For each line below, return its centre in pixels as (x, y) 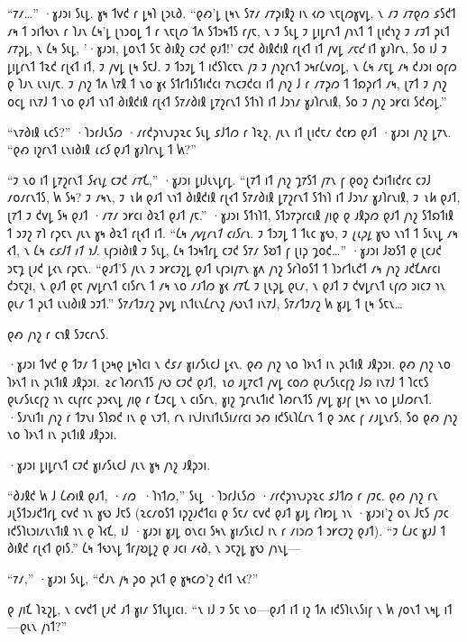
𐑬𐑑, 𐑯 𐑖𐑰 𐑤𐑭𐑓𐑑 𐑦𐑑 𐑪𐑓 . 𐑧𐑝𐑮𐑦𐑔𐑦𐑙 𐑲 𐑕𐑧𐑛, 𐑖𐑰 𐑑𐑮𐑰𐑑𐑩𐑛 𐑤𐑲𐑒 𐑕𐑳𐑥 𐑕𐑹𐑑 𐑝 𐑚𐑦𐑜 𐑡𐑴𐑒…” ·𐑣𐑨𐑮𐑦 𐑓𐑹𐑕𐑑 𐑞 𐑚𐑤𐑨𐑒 (224, 250)
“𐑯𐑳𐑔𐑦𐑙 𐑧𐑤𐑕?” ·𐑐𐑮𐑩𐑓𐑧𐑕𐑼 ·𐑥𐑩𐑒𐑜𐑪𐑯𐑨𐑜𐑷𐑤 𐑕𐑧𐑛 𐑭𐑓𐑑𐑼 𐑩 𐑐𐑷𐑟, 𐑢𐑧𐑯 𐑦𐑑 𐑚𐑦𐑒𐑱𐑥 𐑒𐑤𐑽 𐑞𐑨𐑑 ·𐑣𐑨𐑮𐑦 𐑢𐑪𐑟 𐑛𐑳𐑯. (229, 131)
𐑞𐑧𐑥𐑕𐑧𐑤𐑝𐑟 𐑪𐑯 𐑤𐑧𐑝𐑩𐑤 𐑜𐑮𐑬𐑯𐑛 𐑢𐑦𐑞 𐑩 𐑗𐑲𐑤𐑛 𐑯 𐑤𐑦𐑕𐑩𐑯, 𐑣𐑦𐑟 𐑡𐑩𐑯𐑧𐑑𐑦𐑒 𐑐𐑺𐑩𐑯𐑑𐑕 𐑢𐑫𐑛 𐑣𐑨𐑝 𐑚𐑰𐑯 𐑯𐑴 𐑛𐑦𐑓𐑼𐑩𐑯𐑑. (220, 399)
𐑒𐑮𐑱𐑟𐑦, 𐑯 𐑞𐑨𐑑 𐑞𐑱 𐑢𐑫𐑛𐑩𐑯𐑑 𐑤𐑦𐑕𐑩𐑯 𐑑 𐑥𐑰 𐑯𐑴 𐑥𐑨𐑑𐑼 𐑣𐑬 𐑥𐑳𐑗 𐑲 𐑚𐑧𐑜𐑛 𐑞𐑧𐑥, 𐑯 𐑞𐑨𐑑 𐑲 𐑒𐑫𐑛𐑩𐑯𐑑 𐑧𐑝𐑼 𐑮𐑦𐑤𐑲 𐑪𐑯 (226, 285)
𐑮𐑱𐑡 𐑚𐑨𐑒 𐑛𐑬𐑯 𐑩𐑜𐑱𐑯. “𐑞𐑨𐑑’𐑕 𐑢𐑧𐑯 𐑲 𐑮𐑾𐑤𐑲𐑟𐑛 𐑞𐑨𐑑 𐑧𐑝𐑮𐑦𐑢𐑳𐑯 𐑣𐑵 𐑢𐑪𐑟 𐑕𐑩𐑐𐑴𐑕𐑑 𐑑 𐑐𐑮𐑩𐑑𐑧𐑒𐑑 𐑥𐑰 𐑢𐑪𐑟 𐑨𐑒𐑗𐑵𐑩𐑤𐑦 (224, 267)
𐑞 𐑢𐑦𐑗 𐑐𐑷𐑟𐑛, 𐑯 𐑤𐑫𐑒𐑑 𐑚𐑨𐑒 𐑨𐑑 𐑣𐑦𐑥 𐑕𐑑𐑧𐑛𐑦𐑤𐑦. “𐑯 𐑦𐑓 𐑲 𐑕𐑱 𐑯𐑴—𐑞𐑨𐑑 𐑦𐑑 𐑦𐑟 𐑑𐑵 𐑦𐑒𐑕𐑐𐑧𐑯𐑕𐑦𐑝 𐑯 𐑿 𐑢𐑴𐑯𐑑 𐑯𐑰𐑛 (224, 608)
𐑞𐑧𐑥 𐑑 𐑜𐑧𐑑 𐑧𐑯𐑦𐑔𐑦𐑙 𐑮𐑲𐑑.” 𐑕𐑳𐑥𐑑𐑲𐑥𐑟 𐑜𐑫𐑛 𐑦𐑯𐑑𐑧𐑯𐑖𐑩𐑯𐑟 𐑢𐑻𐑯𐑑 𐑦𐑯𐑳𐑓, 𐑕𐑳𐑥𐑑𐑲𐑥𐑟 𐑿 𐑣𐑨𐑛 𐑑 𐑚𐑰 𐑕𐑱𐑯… (205, 303)
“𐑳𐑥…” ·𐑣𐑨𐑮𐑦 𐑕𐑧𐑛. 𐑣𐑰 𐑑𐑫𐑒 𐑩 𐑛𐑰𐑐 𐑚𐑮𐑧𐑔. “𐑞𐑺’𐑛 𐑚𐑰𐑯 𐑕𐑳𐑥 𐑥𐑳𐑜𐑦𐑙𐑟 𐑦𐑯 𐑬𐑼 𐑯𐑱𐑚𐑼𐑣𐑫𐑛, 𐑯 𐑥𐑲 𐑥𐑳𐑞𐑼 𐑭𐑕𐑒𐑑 (232, 13)
